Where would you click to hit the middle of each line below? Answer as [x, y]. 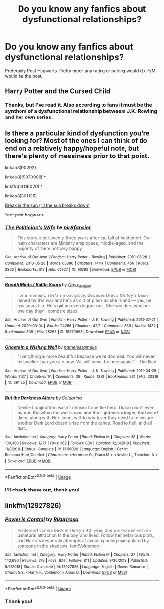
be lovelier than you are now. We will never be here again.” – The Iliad [87, 362]
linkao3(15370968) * [26, 177]
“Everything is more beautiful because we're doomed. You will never [86, 356]
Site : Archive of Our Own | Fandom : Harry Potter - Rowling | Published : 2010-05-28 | [78, 257]
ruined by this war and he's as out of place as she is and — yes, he [84, 300]
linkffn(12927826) [33, 506]
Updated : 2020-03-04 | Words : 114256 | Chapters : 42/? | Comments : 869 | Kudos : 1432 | [82, 326]
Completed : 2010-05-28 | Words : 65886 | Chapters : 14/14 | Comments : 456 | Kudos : [77, 264]
